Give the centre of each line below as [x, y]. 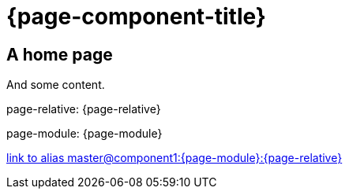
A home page [60, 54]
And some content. [56, 85]
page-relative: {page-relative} [84, 109]
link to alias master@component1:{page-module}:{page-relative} [174, 158]
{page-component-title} [136, 17]
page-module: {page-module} [84, 134]
